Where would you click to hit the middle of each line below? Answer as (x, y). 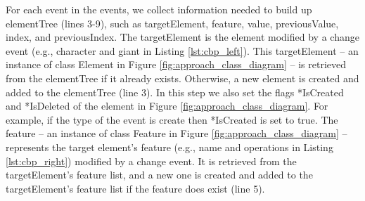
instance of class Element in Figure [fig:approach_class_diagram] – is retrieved (176, 64)
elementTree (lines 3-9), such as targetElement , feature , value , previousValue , (172, 23)
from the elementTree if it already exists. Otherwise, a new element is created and (182, 78)
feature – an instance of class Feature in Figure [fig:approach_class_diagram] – (177, 133)
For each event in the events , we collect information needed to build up (159, 9)
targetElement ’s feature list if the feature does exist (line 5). (135, 188)
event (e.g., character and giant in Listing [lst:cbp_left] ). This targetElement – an (182, 50)
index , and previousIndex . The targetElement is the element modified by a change (182, 37)
